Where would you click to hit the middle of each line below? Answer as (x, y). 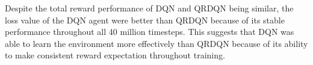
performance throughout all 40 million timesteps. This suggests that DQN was (150, 32)
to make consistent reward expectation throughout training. (115, 55)
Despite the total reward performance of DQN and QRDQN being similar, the (149, 8)
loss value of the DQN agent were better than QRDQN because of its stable (145, 20)
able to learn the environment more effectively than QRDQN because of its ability (156, 43)
